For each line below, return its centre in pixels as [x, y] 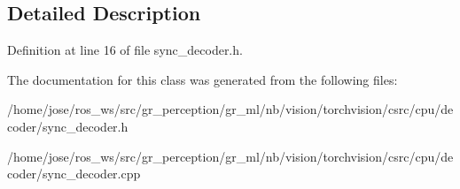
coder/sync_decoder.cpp [74, 174]
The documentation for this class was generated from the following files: [203, 79]
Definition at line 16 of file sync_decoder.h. [125, 50]
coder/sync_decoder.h [68, 126]
